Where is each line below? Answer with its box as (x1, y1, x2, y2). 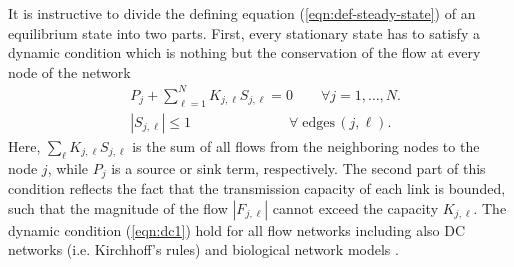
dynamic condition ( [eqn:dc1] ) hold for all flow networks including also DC (8, 219, 466, 240)
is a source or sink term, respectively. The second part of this (111, 157, 486, 178)
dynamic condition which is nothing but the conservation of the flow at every (8, 42, 481, 63)
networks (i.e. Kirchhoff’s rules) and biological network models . (8, 239, 399, 260)
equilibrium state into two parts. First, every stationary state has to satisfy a (8, 22, 480, 43)
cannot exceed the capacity (272, 197, 439, 218)
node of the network (8, 61, 131, 82)
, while (47, 157, 89, 178)
